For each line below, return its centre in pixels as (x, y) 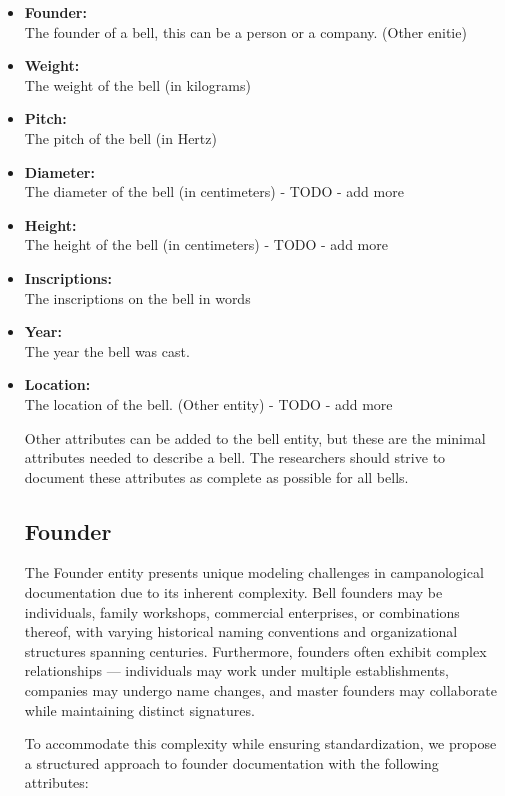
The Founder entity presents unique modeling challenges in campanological (254, 572)
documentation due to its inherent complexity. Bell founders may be (233, 592)
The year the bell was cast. (107, 350)
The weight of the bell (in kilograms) (137, 84)
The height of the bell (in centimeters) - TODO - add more (206, 244)
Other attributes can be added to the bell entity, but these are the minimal (255, 437)
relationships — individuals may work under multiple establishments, (236, 670)
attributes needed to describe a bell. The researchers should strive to (235, 457)
